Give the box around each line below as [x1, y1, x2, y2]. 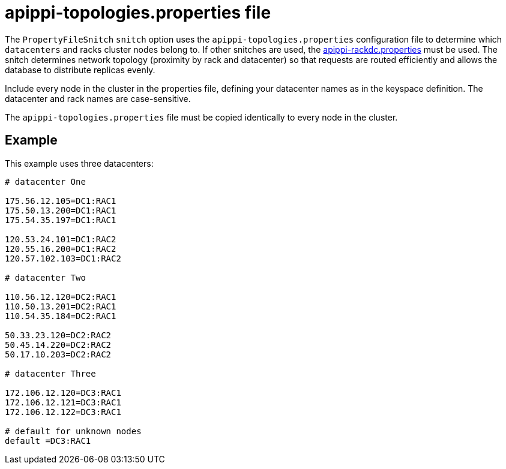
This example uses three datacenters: [5, 158, 154, 169]
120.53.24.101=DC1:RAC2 [5, 234, 116, 244]
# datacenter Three [5, 368, 96, 378]
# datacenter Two [5, 272, 86, 282]
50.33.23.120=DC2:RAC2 [5, 330, 112, 340]
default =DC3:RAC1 [5, 435, 91, 446]
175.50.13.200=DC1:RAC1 [5, 205, 116, 215]
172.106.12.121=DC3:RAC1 [5, 397, 121, 407]
